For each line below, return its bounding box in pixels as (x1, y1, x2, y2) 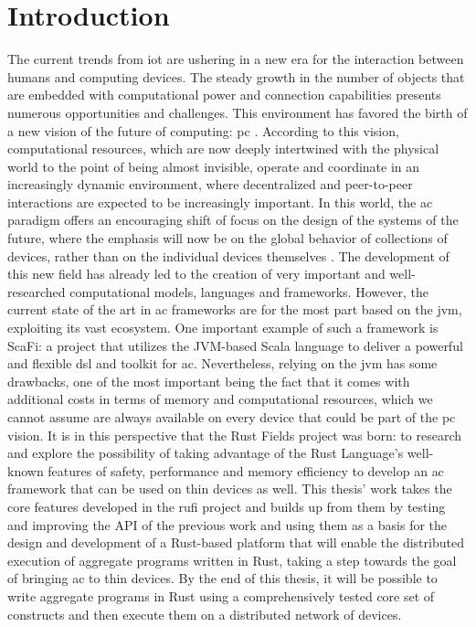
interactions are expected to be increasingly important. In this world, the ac (7, 192, 433, 211)
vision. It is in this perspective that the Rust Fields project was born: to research (7, 425, 462, 444)
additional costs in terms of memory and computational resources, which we (7, 389, 433, 409)
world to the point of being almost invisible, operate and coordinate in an (7, 156, 420, 175)
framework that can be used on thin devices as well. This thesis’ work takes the (7, 479, 452, 498)
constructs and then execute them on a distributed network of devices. (7, 604, 402, 623)
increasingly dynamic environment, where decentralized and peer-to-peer (7, 175, 413, 194)
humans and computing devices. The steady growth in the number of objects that (7, 67, 465, 86)
